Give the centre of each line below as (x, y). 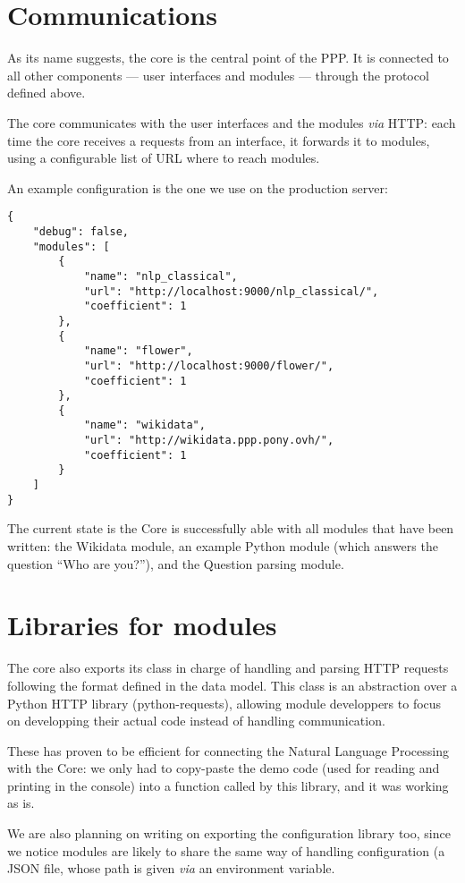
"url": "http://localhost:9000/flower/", (209, 365)
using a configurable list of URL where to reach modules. (164, 158)
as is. (21, 803)
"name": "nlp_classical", (161, 276)
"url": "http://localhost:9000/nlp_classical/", (231, 291)
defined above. (46, 93)
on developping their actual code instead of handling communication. (196, 721)
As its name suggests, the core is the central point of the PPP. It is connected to (228, 58)
